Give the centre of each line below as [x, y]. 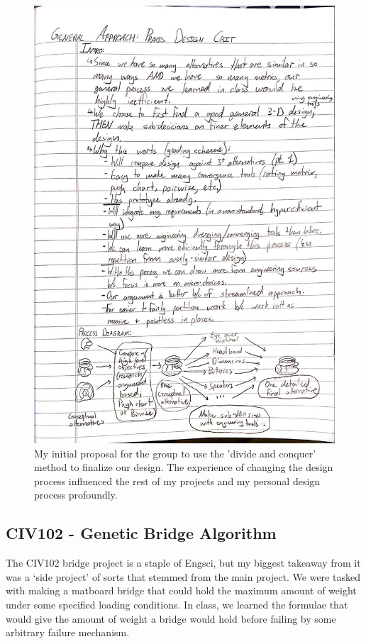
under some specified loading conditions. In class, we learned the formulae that [177, 604]
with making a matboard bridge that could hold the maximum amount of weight [181, 590]
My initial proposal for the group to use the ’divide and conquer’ [175, 453]
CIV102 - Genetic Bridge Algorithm [141, 533]
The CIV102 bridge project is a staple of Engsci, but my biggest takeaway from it [183, 563]
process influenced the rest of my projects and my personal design [177, 481]
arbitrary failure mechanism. [68, 632]
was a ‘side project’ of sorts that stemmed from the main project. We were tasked [183, 576]
